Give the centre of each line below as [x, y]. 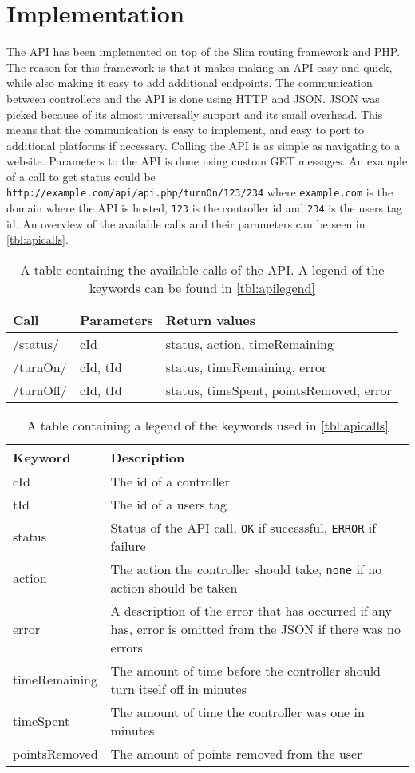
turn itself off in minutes [178, 688]
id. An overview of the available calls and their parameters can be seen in [186, 223]
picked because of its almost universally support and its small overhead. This [195, 114]
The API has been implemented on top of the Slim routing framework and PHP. [204, 52]
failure [128, 545]
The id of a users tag [169, 504]
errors [126, 647]
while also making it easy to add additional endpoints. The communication [190, 83]
